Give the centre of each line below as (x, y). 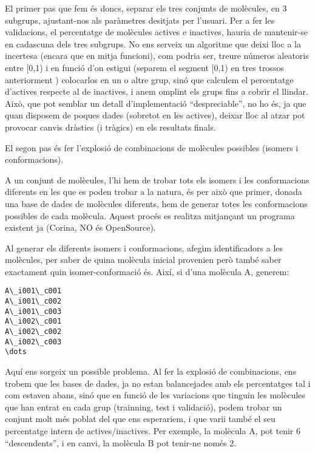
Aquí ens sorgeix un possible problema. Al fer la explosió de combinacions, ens (151, 371)
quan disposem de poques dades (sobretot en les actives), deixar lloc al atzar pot (155, 115)
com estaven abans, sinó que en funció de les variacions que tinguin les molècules (155, 395)
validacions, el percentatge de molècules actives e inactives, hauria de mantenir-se (156, 32)
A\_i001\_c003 (33, 311)
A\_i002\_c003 (33, 342)
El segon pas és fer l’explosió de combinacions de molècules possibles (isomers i (152, 147)
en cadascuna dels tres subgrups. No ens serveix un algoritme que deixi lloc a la (153, 43)
